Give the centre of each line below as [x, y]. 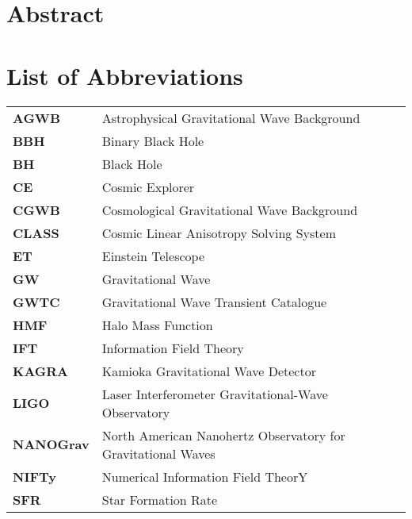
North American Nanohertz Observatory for [223, 435]
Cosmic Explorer [148, 186]
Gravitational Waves [158, 453]
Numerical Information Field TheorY [205, 476]
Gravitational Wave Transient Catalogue [214, 302]
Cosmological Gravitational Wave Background [230, 210]
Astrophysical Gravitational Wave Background [231, 117]
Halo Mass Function [157, 325]
